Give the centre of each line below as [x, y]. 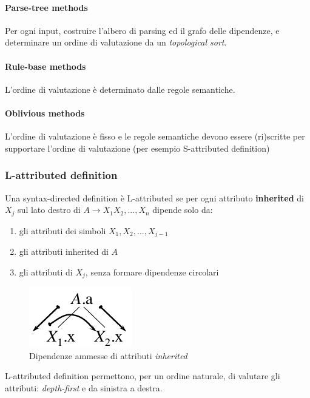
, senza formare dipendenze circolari [152, 272]
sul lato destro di [49, 210]
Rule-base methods [45, 66]
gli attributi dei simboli [62, 230]
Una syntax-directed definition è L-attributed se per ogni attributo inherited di [154, 197]
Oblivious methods [45, 113]
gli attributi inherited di [64, 251]
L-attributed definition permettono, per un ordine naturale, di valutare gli [143, 376]
